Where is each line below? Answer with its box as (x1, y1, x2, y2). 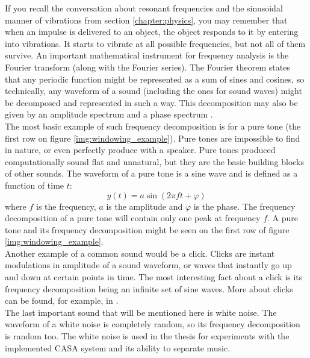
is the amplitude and (106, 199, 183, 212)
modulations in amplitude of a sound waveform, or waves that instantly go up (5, 259, 292, 271)
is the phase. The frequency (193, 199, 296, 212)
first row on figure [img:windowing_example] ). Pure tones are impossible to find (5, 131, 300, 144)
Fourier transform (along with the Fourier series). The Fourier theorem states (5, 60, 290, 73)
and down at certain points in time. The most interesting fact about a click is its (5, 271, 303, 283)
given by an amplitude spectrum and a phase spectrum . (5, 108, 213, 121)
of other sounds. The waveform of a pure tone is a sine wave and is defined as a (5, 167, 298, 180)
